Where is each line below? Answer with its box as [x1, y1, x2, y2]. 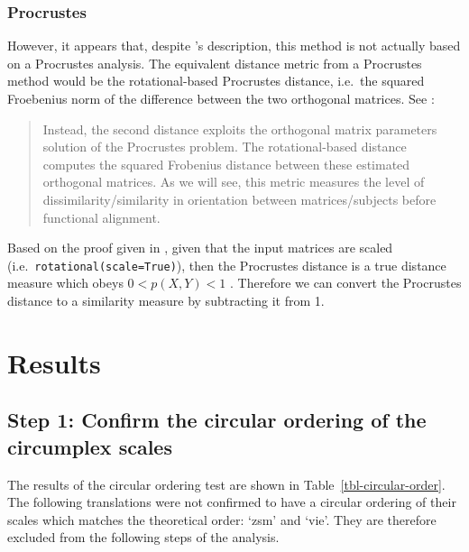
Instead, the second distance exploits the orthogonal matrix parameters [42, 119, 437, 138]
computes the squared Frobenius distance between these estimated [42, 154, 410, 173]
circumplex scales [7, 432, 172, 460]
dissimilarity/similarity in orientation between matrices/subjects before [42, 189, 437, 208]
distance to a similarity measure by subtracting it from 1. [7, 291, 325, 309]
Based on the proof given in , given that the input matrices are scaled [7, 238, 393, 257]
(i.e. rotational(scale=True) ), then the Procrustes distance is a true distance [7, 255, 446, 274]
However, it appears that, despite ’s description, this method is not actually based [7, 36, 461, 55]
